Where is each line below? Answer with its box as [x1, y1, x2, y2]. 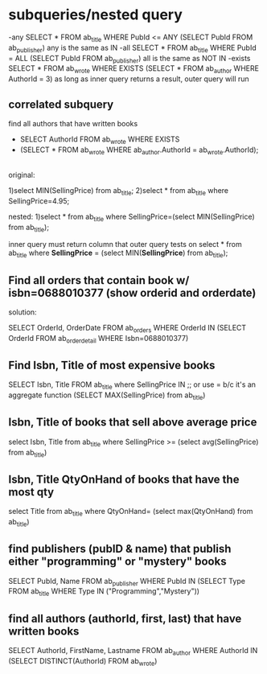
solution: [8, 307, 38, 317]
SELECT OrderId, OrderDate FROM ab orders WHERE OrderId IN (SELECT [8, 323, 247, 335]
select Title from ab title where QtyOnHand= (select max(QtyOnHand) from [8, 507, 253, 518]
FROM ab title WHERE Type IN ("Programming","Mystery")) [8, 586, 199, 598]
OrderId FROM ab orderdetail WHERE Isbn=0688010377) [8, 333, 189, 345]
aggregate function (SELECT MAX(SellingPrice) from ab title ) [8, 390, 206, 401]
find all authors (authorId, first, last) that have [8, 611, 242, 625]
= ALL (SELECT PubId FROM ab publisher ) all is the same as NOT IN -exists [8, 53, 251, 65]
